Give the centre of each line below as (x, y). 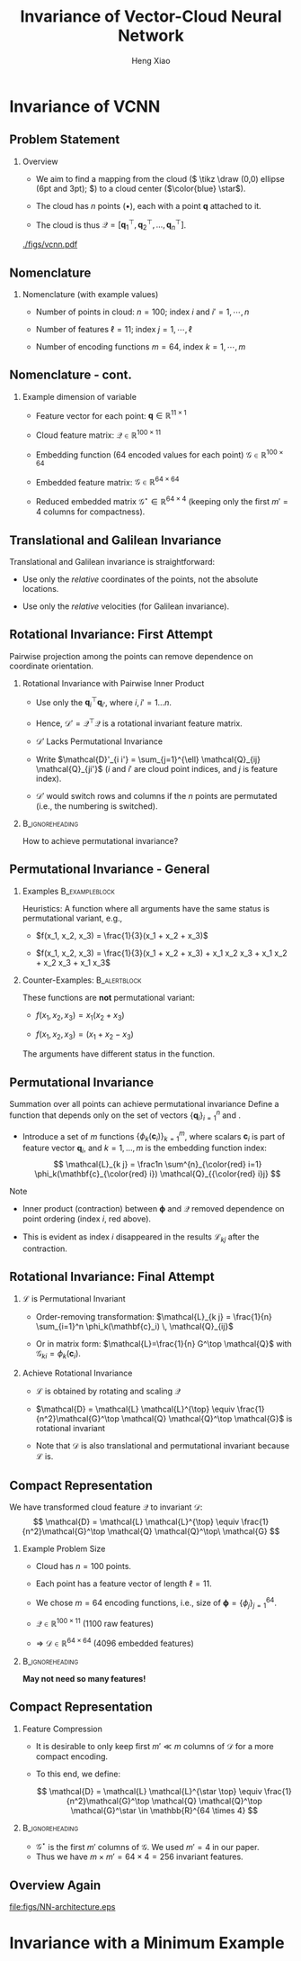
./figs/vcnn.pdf (50, 244)
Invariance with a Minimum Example (147, 1943)
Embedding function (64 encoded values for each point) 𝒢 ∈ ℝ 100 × (159, 454)
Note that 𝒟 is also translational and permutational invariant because (163, 1446)
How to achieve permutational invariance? (100, 840)
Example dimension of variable (80, 396)
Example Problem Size (64, 1548)
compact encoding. (72, 1756)
